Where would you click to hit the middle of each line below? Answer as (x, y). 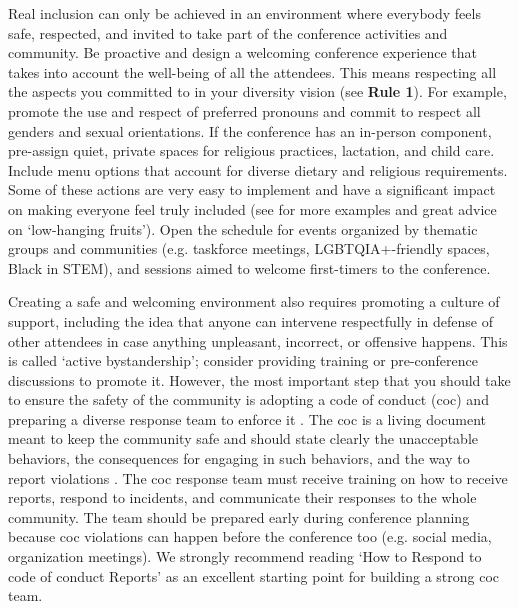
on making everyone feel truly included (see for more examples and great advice (252, 208)
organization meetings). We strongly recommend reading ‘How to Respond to (245, 556)
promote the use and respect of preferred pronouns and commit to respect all (244, 110)
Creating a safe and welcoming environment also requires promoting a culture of (254, 301)
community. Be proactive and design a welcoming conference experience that (242, 52)
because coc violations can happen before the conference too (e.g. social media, (250, 536)
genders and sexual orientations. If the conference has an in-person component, (250, 130)
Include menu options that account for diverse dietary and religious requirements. (258, 169)
